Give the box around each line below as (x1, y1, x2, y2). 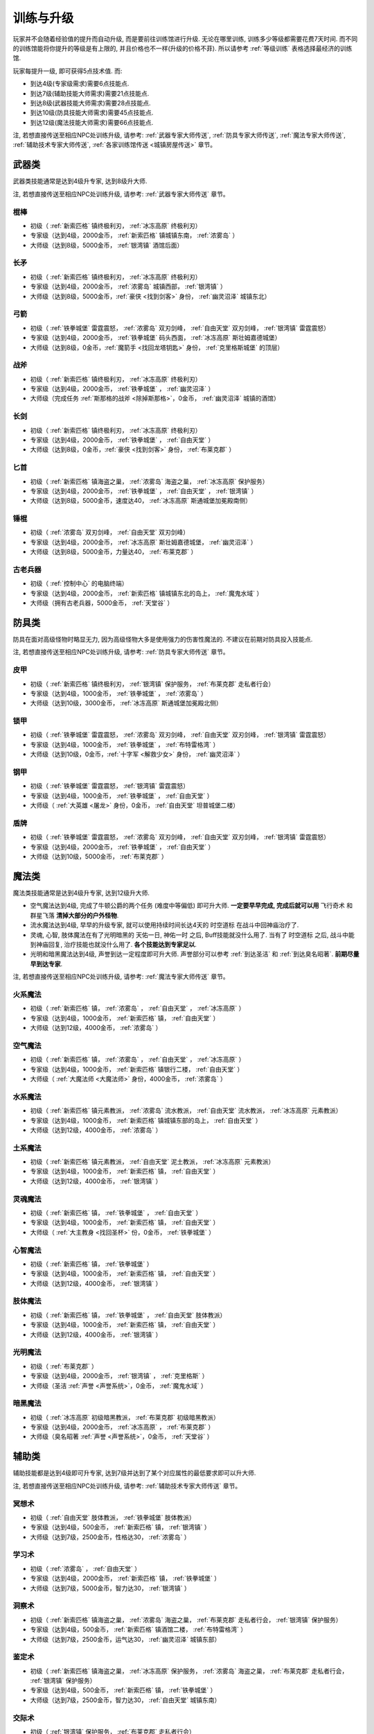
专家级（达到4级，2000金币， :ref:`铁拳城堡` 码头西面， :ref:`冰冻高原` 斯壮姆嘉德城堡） (30, 334, 281, 342)
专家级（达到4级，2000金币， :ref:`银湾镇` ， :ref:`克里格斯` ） (30, 1372, 208, 1380)
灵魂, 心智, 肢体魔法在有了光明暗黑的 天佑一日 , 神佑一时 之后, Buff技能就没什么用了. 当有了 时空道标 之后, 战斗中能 (30, 930, 355, 939)
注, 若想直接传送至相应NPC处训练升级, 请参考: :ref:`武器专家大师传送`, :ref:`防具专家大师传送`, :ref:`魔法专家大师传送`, (12, 131, 346, 139)
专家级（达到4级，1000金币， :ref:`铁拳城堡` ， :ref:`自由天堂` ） (30, 791, 213, 800)
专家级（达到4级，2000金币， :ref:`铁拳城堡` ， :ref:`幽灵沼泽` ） (30, 385, 215, 393)
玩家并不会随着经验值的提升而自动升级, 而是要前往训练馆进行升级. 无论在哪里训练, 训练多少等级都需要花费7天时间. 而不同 (12, 35, 358, 43)
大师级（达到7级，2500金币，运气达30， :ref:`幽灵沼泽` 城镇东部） (30, 1635, 221, 1643)
